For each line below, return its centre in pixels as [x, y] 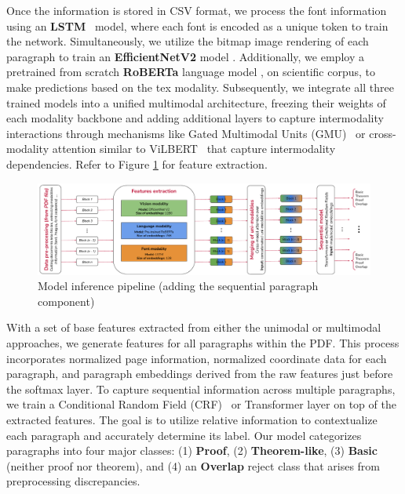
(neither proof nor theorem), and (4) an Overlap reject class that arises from [193, 465]
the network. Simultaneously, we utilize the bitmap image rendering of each [188, 41]
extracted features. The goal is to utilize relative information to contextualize [192, 420]
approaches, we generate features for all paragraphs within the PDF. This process [203, 343]
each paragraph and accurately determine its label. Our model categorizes [184, 435]
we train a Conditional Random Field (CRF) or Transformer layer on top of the [201, 404]
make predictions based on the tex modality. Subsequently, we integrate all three [200, 87]
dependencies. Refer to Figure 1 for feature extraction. [137, 163]
